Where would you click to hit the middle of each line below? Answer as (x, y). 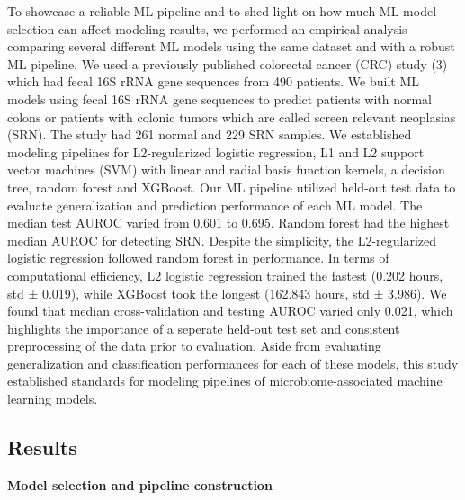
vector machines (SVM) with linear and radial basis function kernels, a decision (226, 170)
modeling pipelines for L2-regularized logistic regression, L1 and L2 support (216, 152)
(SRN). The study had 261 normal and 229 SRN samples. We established (210, 134)
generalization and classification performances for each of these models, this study (233, 363)
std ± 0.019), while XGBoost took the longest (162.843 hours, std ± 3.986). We (227, 293)
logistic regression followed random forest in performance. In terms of (198, 258)
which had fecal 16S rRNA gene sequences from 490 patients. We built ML (214, 81)
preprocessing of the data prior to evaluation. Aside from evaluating (194, 346)
